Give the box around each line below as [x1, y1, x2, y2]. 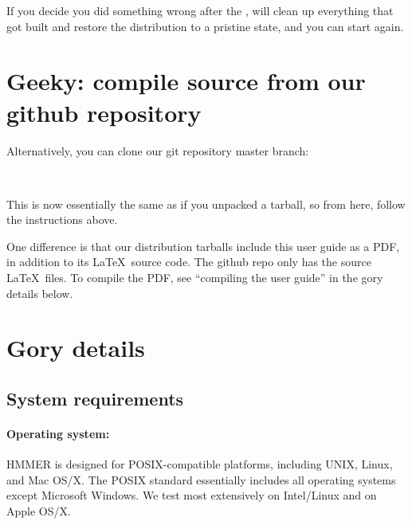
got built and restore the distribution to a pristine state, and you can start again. [6, 18, 404, 34]
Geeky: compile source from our [6, 65, 366, 97]
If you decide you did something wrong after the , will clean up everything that [6, 2, 394, 18]
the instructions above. [6, 211, 118, 228]
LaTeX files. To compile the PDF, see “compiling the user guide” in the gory [6, 269, 383, 286]
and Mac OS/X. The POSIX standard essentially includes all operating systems [6, 471, 396, 488]
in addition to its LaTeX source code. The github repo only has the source [6, 253, 371, 270]
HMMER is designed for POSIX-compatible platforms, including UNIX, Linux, [6, 456, 393, 472]
